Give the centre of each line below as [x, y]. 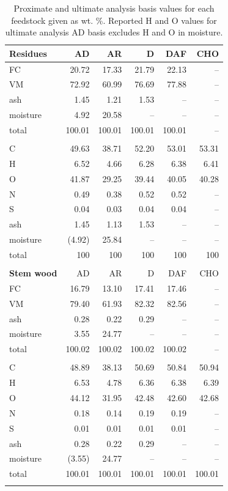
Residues [28, 53]
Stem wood [33, 273]
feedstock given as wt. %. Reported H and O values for [114, 20]
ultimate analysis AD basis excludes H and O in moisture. [114, 32]
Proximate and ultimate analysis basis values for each [114, 8]
